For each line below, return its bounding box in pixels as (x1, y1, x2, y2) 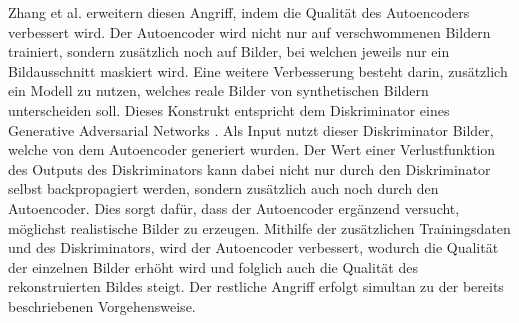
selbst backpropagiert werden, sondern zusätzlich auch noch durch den (8, 178, 439, 199)
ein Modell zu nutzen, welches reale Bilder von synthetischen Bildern (8, 80, 429, 101)
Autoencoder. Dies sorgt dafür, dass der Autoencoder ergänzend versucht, (8, 197, 460, 218)
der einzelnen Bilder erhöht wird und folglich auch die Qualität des (8, 256, 418, 277)
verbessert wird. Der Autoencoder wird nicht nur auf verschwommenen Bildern (8, 21, 491, 42)
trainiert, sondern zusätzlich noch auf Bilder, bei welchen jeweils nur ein (8, 41, 450, 62)
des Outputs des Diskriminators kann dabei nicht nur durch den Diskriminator (8, 158, 491, 179)
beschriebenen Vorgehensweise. (8, 295, 196, 316)
